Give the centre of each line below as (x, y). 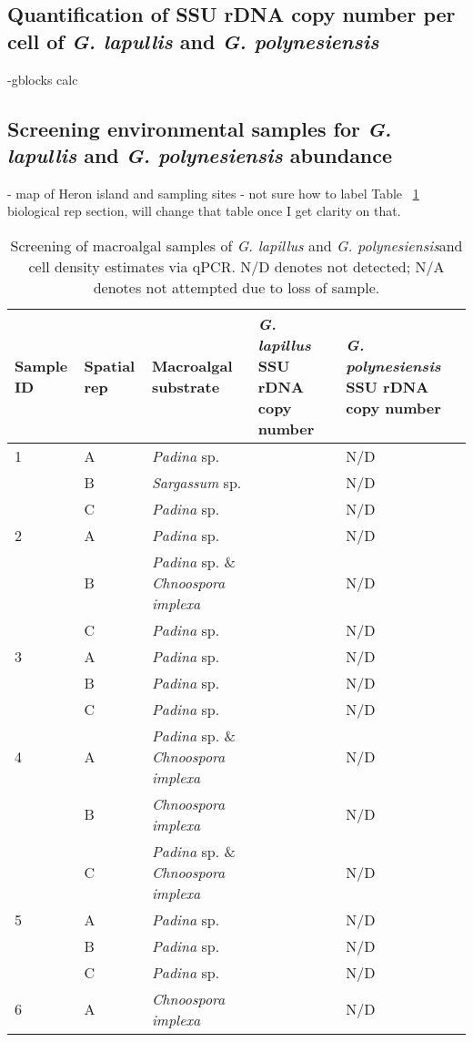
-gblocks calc (43, 79)
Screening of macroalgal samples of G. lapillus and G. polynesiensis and (236, 245)
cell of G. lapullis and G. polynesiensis (193, 41)
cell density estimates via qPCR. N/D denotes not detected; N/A (236, 266)
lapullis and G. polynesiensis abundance (200, 154)
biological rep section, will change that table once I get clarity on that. (204, 211)
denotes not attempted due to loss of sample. (236, 287)
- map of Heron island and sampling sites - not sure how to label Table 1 (213, 193)
